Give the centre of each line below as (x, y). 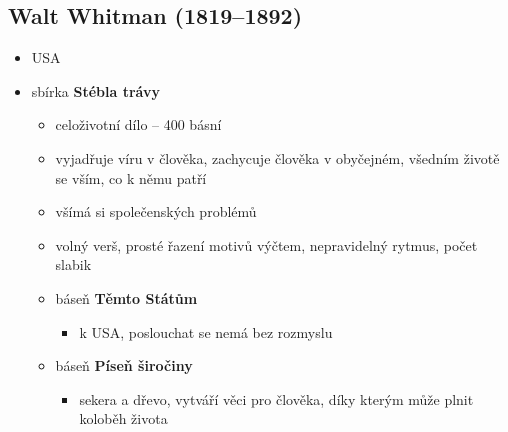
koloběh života (123, 418)
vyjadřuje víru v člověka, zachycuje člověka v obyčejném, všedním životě (277, 157)
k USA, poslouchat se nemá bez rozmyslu (206, 331)
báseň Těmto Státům (126, 297)
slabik (73, 264)
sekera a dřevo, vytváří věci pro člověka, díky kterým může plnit (276, 398)
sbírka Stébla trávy (95, 90)
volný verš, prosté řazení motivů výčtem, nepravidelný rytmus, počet (266, 244)
